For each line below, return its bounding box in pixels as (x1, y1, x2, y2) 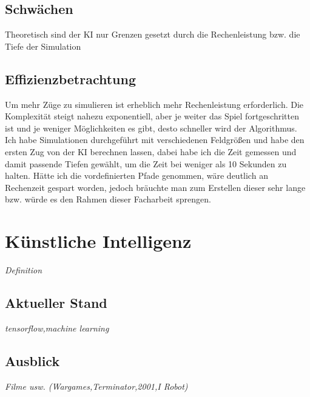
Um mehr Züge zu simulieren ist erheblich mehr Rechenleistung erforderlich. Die (5, 98, 304, 110)
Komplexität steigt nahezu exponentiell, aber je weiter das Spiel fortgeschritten (5, 110, 299, 122)
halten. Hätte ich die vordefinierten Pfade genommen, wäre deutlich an (5, 169, 268, 182)
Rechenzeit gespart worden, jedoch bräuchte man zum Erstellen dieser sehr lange (5, 181, 306, 193)
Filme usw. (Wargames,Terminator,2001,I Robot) (5, 379, 188, 392)
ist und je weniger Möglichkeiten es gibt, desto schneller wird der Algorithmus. (5, 121, 297, 134)
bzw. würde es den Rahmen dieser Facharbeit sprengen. (5, 193, 211, 205)
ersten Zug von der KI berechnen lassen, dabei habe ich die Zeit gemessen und (5, 145, 297, 158)
